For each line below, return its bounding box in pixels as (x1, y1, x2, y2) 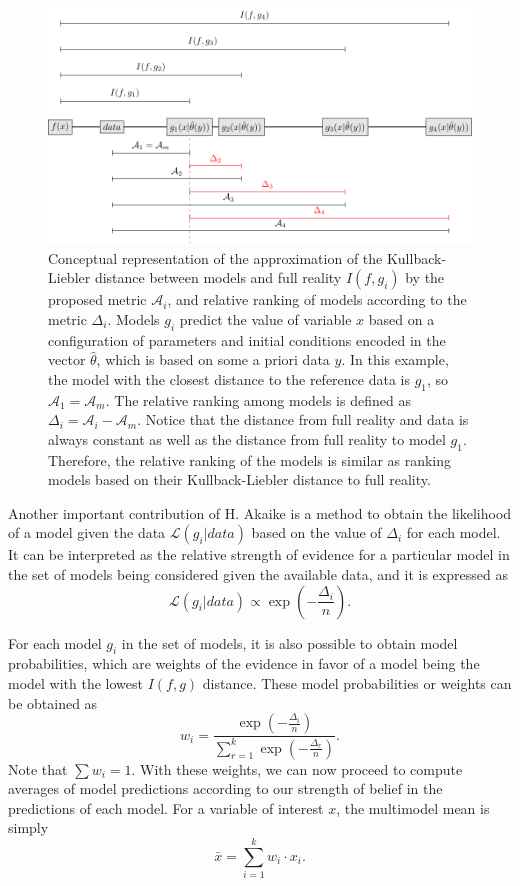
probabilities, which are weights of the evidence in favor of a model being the (8, 653, 480, 674)
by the (405, 267, 445, 288)
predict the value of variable (179, 308, 352, 329)
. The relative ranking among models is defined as (105, 389, 411, 410)
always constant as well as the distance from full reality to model (48, 428, 446, 449)
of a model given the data (8, 522, 166, 543)
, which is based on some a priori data (96, 349, 330, 370)
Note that (8, 758, 68, 779)
